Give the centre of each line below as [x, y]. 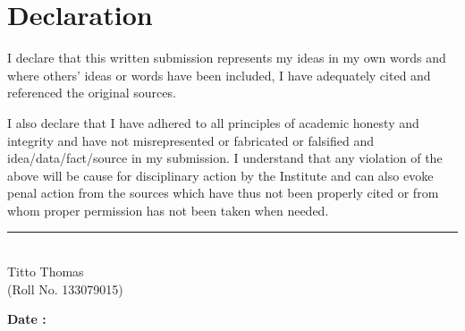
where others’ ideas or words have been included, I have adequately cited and [219, 75]
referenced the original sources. [92, 93]
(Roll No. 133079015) [65, 289]
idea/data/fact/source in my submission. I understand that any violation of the [225, 158]
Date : [27, 319]
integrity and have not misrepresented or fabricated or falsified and [190, 140]
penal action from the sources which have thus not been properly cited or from [223, 193]
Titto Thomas [46, 272]
